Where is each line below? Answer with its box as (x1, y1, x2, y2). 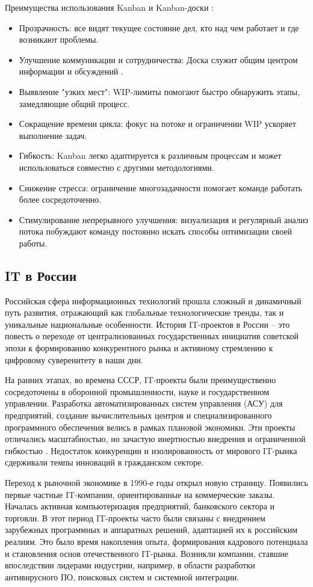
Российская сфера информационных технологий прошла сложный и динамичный (5, 294, 302, 307)
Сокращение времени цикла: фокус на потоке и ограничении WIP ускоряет (19, 117, 296, 130)
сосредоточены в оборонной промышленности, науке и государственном (5, 385, 270, 398)
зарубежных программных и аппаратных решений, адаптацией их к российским (5, 523, 298, 536)
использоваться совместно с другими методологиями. (19, 161, 214, 173)
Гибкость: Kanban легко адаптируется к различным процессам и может (19, 149, 282, 162)
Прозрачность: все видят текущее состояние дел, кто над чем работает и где (19, 21, 299, 34)
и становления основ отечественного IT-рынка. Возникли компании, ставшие (5, 547, 289, 559)
